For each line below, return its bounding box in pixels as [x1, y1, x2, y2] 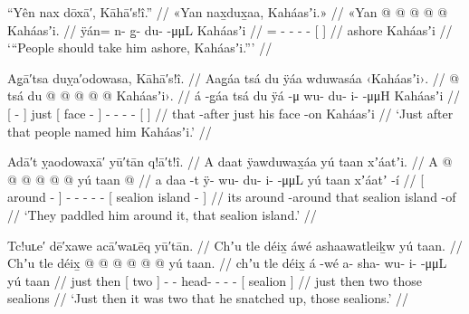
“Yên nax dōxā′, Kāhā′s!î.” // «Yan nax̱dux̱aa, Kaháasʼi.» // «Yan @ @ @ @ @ [7, 3, 448, 21]
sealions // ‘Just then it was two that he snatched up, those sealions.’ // [7, 289, 408, 308]
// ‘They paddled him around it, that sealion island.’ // [7, 205, 317, 224]
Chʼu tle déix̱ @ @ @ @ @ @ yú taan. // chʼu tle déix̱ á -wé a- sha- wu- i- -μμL [7, 253, 447, 272]
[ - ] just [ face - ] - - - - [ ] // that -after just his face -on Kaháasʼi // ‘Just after [7, 103, 454, 122]
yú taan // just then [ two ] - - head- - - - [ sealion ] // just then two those [7, 271, 422, 290]
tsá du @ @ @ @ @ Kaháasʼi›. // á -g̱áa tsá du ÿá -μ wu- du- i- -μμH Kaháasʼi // [7, 86, 460, 105]
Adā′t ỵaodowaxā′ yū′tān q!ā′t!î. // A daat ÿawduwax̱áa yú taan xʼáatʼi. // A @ [7, 152, 453, 171]
